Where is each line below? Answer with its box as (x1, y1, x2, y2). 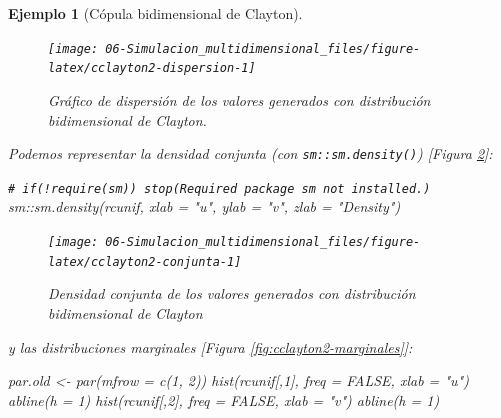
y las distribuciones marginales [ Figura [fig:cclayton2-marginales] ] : (8, 336, 413, 357)
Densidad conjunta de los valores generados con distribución (48, 283, 416, 304)
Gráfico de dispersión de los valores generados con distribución (48, 89, 431, 110)
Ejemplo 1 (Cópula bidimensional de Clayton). (8, 3, 303, 23)
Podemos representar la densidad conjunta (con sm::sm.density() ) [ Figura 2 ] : (8, 143, 493, 164)
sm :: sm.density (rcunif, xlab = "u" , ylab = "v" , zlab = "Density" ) (8, 196, 401, 217)
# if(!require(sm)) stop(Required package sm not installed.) (8, 181, 431, 196)
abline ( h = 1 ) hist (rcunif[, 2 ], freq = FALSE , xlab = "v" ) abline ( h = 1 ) (8, 389, 440, 410)
